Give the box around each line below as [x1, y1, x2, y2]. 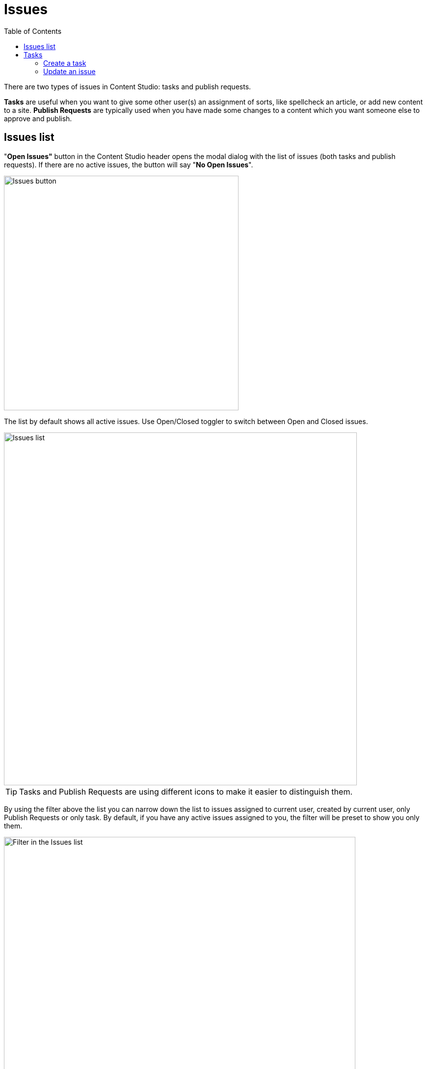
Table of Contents [4, 27, 62, 35]
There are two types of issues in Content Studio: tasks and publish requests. [4, 82, 251, 91]
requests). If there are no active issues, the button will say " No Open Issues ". [4, 160, 253, 169]
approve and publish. [4, 114, 72, 123]
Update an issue [43, 67, 96, 76]
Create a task [43, 58, 86, 67]
